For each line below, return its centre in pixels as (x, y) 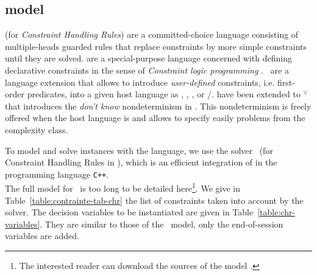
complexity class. (37, 129)
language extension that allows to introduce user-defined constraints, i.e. (140, 82)
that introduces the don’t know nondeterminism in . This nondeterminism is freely (158, 106)
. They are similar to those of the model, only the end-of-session (162, 224)
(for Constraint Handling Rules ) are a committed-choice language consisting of (152, 34)
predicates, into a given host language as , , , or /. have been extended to (164, 94)
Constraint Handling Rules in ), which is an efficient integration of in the (141, 162)
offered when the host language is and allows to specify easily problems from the (155, 118)
